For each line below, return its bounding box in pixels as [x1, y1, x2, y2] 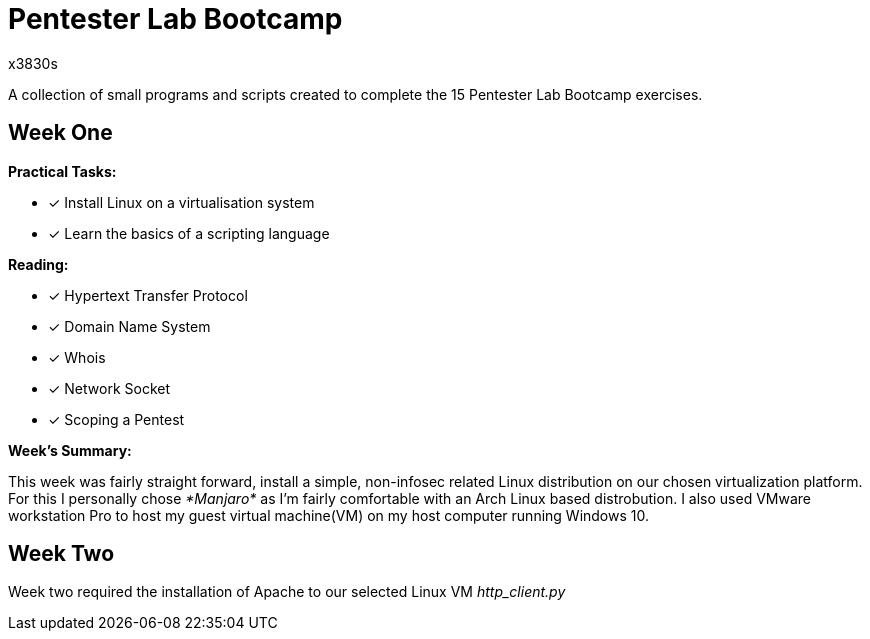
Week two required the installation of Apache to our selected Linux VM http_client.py [8, 583, 566, 601]
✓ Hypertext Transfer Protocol [48, 286, 248, 304]
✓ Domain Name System [48, 317, 211, 335]
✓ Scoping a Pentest [48, 410, 185, 428]
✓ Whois [48, 348, 106, 366]
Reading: [8, 255, 69, 273]
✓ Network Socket [48, 379, 171, 397]
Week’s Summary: [8, 441, 132, 459]
